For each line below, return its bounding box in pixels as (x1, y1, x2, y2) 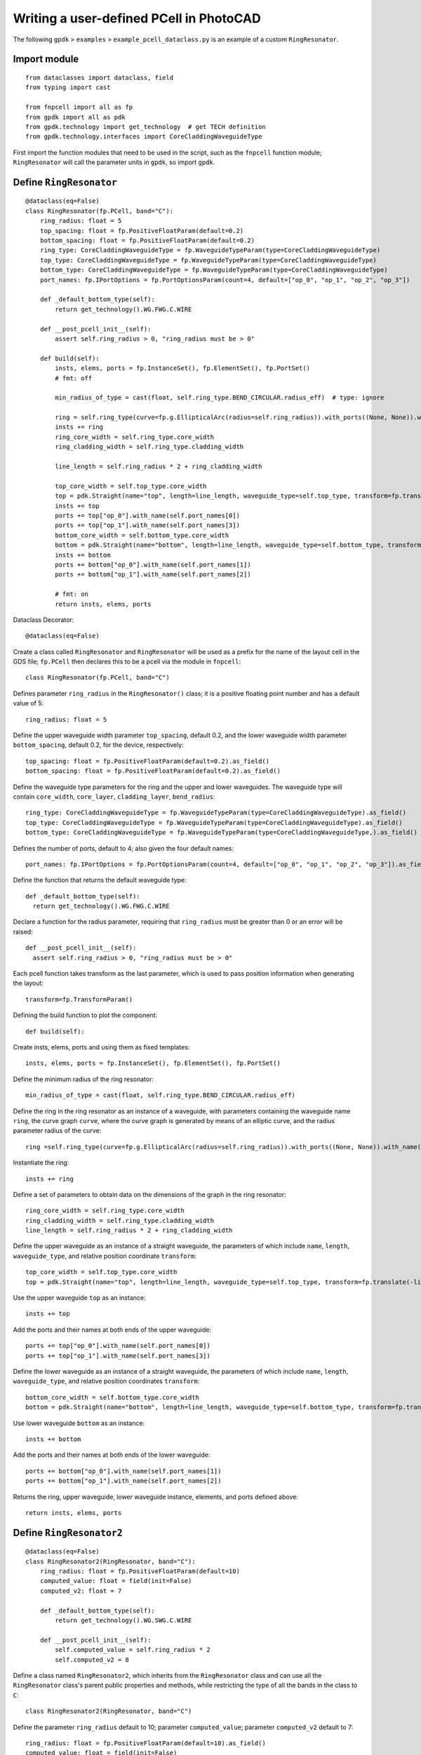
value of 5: (13, 699, 44, 708)
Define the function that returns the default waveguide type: (13, 876, 187, 885)
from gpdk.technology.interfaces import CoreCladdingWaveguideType (25, 133, 262, 140)
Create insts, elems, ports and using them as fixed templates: (13, 1043, 190, 1051)
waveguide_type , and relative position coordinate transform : (13, 1252, 196, 1260)
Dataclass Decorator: (13, 615, 74, 624)
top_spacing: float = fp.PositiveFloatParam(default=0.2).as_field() (25, 757, 270, 765)
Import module (13, 53, 79, 65)
